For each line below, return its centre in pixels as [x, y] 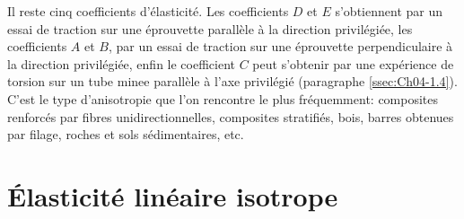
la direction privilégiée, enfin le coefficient [122, 63]
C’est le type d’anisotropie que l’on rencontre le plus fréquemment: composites [223, 98]
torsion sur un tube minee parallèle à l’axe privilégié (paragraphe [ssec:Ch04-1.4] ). [232, 81]
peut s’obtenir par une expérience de [353, 63]
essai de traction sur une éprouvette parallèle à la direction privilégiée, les [210, 28]
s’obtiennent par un [389, 11]
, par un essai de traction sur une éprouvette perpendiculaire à [280, 46]
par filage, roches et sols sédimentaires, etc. [126, 134]
